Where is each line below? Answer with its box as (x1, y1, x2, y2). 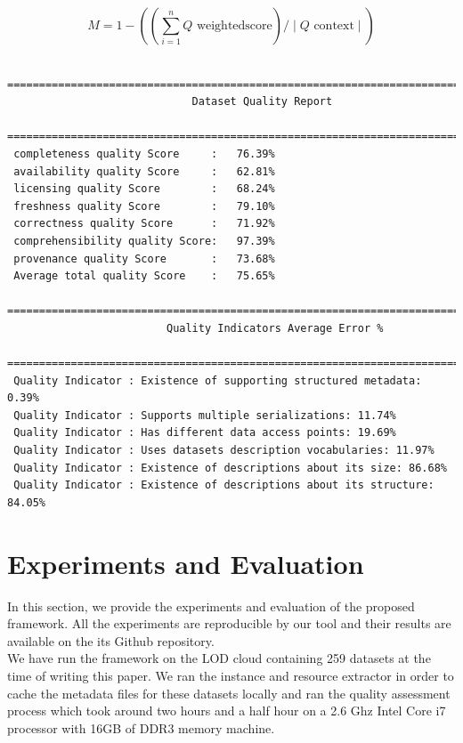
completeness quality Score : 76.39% (13, 147, 275, 160)
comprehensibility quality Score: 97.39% (13, 234, 275, 247)
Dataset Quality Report (191, 95, 333, 109)
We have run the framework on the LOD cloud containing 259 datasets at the (7, 649, 431, 667)
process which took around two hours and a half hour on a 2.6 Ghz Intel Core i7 (7, 701, 446, 720)
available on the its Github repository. (7, 631, 215, 650)
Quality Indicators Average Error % (166, 321, 384, 335)
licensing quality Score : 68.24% (13, 182, 275, 196)
